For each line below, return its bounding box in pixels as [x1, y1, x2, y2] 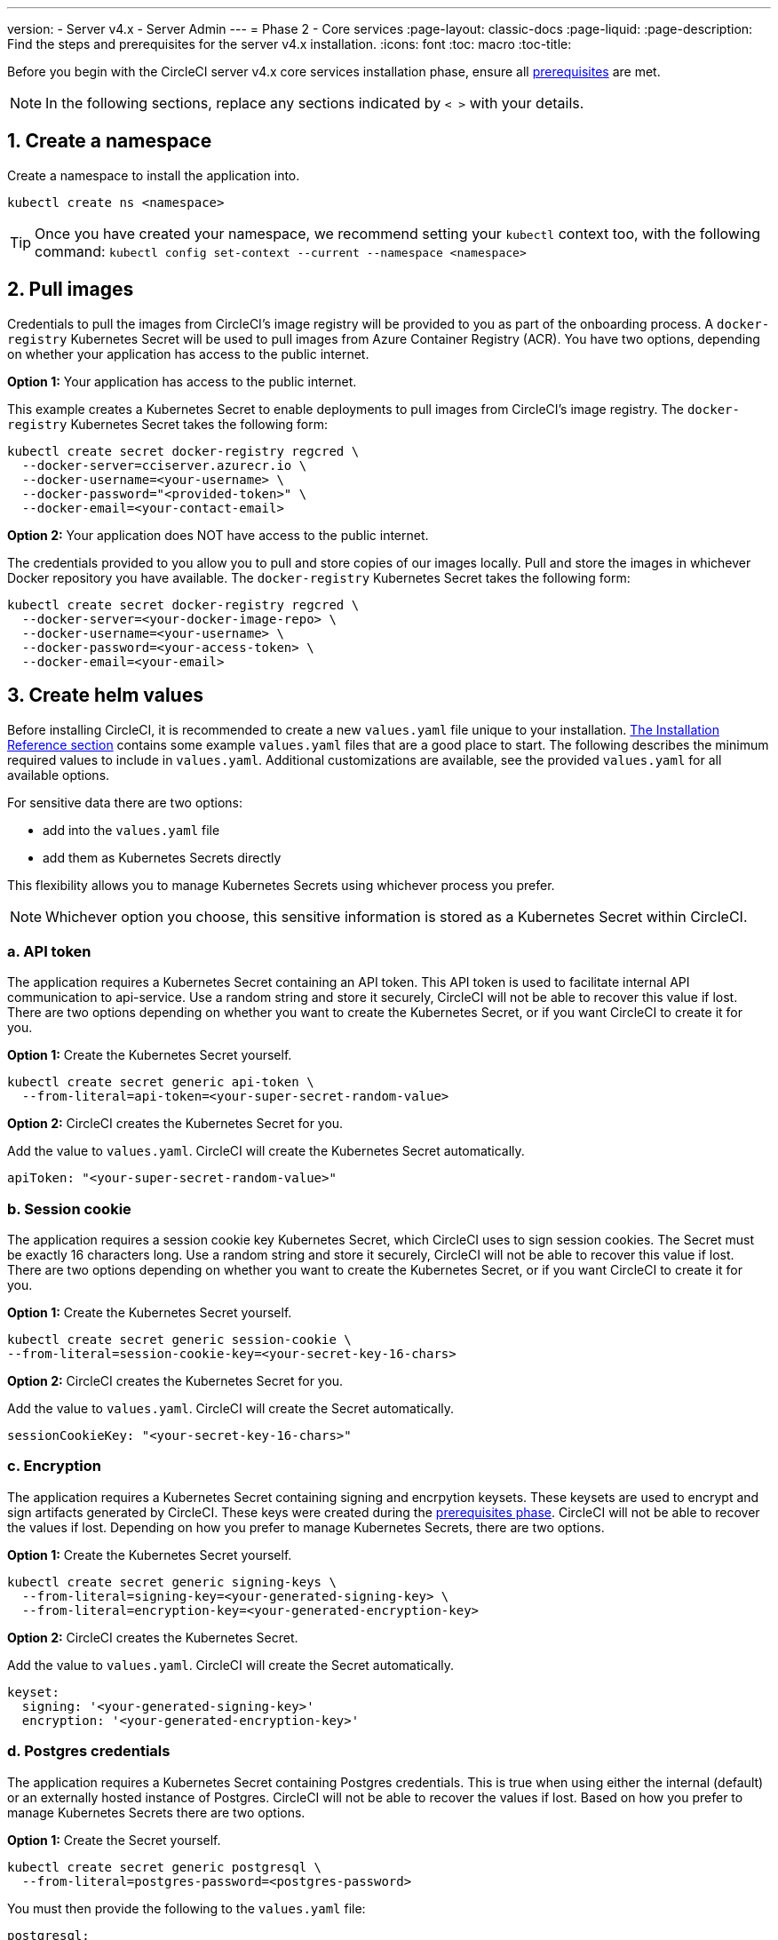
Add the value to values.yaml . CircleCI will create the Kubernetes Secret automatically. [7, 1143, 525, 1159]
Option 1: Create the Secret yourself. [7, 1832, 221, 1848]
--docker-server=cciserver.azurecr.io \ [21, 457, 307, 473]
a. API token [7, 942, 91, 960]
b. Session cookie [7, 1199, 131, 1218]
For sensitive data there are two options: [7, 794, 242, 810]
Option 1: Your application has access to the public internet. [7, 373, 357, 389]
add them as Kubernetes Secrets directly [43, 849, 282, 865]
